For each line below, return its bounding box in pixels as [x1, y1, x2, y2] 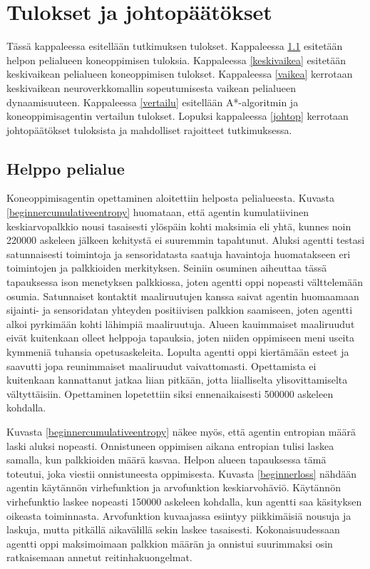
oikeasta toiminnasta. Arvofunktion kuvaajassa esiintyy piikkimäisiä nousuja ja [6, 508, 351, 523]
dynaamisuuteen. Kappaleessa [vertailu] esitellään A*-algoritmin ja [6, 94, 299, 109]
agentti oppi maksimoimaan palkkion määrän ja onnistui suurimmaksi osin [6, 535, 333, 550]
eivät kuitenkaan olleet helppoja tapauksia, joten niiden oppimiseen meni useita [6, 330, 354, 345]
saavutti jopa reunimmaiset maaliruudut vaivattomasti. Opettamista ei [6, 358, 317, 373]
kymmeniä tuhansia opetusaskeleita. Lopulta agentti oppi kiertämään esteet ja [6, 344, 349, 359]
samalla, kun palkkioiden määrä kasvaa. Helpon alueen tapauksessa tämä [6, 452, 327, 467]
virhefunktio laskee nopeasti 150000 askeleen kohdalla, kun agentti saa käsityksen [6, 493, 362, 508]
